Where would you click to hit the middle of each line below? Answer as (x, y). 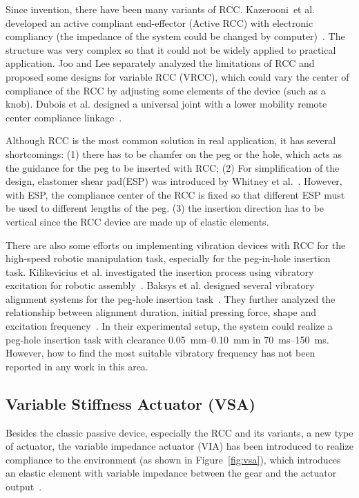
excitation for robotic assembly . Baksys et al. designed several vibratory (160, 285)
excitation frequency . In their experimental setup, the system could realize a (169, 326)
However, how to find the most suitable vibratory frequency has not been (161, 353)
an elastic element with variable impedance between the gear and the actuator (171, 473)
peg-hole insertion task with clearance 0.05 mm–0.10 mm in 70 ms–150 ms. (167, 339)
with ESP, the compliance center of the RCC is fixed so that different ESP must (175, 194)
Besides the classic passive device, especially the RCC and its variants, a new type (179, 432)
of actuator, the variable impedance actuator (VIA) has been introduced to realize (179, 446)
